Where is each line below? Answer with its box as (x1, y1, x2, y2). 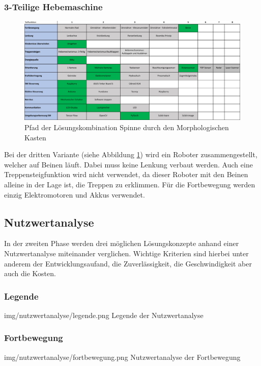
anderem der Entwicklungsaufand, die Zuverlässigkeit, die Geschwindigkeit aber (4, 258, 252, 269)
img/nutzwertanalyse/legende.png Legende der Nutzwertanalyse (4, 309, 204, 320)
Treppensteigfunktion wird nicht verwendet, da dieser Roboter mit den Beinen (4, 169, 248, 180)
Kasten (24, 132, 46, 142)
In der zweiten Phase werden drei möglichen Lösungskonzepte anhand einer (4, 238, 239, 249)
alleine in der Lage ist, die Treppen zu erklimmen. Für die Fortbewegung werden (4, 179, 255, 189)
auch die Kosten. (4, 268, 56, 279)
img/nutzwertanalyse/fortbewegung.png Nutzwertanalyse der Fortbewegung (4, 351, 241, 362)
